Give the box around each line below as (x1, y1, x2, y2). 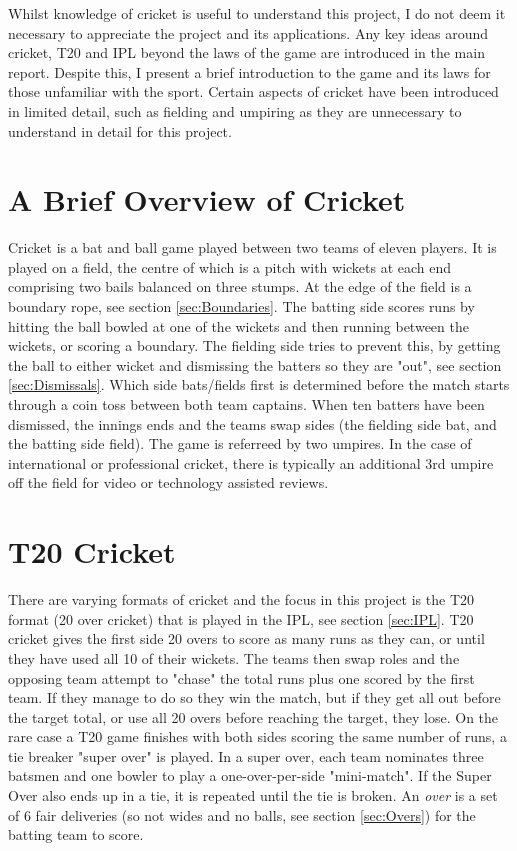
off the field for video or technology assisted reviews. (8, 472, 329, 493)
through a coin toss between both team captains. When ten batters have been (8, 394, 485, 415)
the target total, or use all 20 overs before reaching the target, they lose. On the (8, 706, 499, 727)
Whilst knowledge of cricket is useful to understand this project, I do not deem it (8, 3, 506, 23)
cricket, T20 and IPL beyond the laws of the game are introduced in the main (8, 42, 485, 63)
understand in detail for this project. (8, 120, 232, 141)
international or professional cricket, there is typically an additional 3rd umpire (8, 452, 494, 473)
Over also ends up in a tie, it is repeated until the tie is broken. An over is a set (8, 785, 498, 806)
